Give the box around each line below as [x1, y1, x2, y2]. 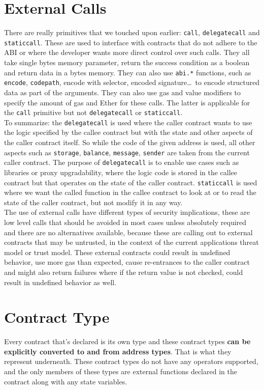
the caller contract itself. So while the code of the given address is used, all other [4, 137, 255, 148]
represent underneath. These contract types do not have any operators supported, [4, 356, 258, 367]
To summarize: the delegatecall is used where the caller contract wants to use [4, 117, 252, 127]
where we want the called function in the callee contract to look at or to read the [4, 187, 256, 198]
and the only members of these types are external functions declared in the [4, 366, 237, 377]
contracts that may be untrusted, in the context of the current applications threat [4, 237, 259, 247]
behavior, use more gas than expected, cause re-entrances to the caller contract [4, 257, 250, 267]
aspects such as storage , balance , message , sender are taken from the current [4, 147, 250, 157]
